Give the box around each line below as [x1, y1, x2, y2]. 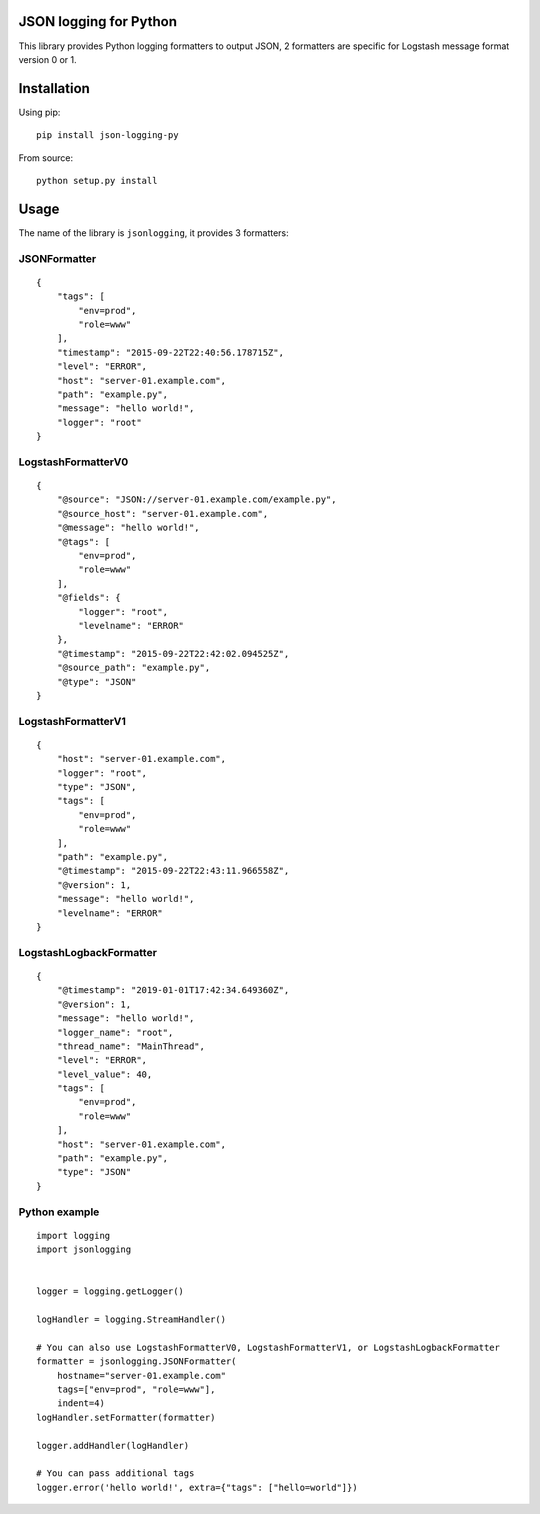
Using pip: [18, 106, 61, 118]
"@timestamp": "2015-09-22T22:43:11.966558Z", [56, 865, 290, 877]
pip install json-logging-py [36, 130, 179, 141]
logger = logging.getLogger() [36, 1286, 185, 1297]
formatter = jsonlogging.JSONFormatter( [36, 1356, 237, 1367]
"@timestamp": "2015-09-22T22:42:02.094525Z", [56, 648, 290, 659]
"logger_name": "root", [56, 1026, 174, 1038]
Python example [18, 1205, 100, 1219]
